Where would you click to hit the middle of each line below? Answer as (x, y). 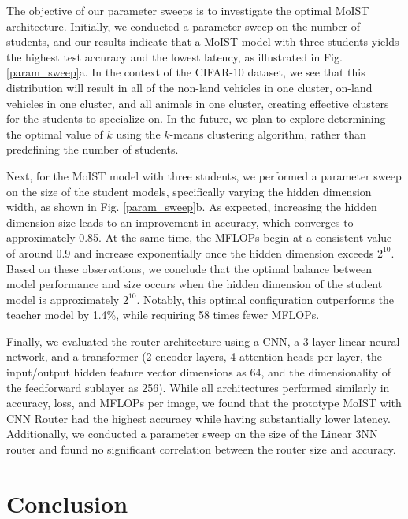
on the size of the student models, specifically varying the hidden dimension (189, 191)
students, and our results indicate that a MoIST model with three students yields (203, 41)
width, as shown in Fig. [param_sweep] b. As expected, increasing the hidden (192, 207)
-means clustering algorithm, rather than (268, 133)
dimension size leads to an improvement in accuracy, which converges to (180, 222)
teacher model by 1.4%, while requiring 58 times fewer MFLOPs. (163, 315)
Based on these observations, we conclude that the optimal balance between (189, 268)
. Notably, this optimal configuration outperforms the (265, 299)
